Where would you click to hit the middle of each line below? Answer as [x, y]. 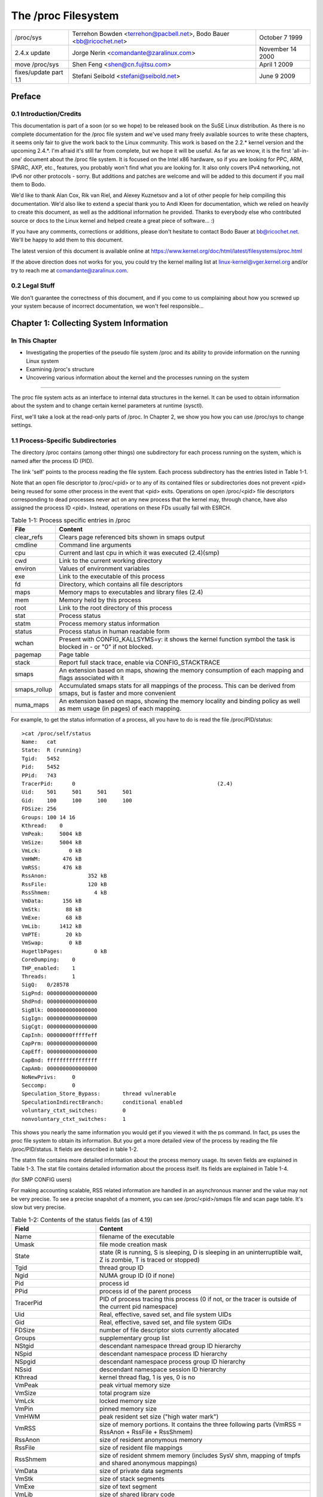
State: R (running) [52, 750]
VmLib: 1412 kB [52, 926]
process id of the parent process [145, 1291]
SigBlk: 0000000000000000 [60, 1010]
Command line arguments [95, 545]
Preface [26, 96]
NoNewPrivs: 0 [49, 1077]
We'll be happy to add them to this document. [67, 240]
